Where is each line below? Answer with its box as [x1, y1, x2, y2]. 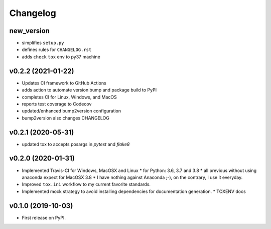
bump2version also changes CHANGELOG [22, 115, 110, 121]
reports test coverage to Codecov [22, 100, 92, 107]
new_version [9, 26, 50, 35]
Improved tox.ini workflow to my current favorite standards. [22, 181, 151, 187]
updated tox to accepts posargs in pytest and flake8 [22, 141, 130, 147]
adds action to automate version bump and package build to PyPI [22, 87, 157, 93]
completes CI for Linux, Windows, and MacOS [22, 94, 117, 100]
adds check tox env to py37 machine [22, 53, 100, 59]
